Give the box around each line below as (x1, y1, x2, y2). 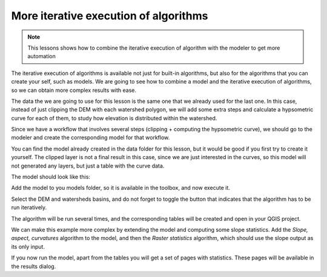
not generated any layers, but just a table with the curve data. (11, 162, 165, 169)
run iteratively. (11, 204, 47, 211)
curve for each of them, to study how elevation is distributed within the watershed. (11, 114, 217, 122)
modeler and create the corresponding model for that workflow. (11, 134, 170, 142)
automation (27, 53, 56, 60)
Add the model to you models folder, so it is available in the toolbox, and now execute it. (11, 184, 230, 192)
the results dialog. (11, 262, 56, 270)
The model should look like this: (11, 173, 91, 181)
